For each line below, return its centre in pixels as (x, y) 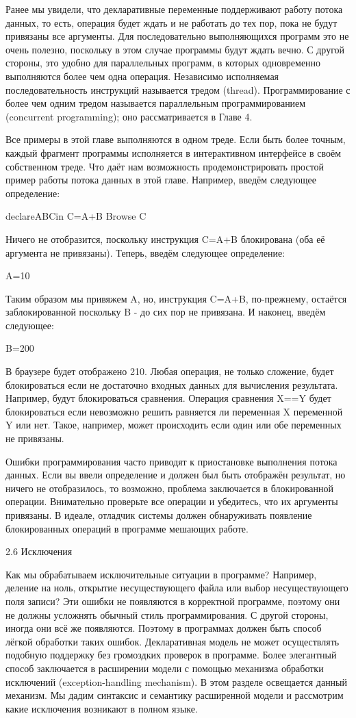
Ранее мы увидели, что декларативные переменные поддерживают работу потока (174, 9)
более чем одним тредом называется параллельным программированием (156, 103)
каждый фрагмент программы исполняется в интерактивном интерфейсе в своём (174, 152)
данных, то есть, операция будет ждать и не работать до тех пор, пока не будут (171, 22)
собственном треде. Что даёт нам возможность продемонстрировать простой (165, 166)
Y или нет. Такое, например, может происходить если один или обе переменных (174, 425)
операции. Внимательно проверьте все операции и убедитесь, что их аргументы (172, 501)
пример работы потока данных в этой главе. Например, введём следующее (161, 180)
